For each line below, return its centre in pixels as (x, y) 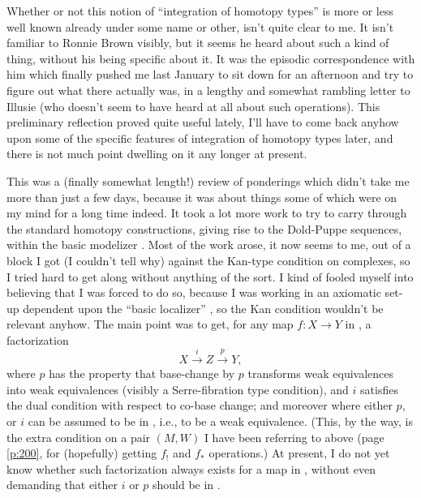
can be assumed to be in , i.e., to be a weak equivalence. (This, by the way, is (220, 421)
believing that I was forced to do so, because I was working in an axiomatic (194, 292)
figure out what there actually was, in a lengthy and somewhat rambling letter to (208, 90)
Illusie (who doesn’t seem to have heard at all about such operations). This (193, 106)
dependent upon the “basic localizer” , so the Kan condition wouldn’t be (203, 308)
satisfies (379, 389)
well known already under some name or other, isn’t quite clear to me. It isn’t (200, 26)
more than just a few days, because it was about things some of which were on (202, 197)
